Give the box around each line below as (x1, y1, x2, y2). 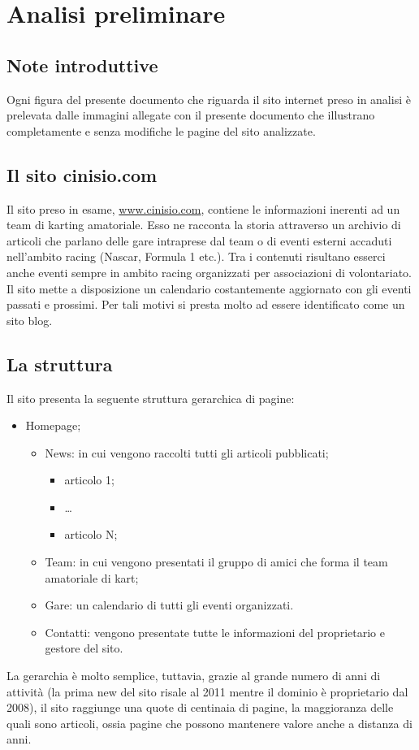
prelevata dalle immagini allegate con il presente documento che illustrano (6, 106, 375, 124)
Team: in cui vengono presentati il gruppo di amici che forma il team (45, 553, 388, 570)
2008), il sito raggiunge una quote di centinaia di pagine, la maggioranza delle (6, 699, 394, 716)
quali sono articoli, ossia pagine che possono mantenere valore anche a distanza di (6, 714, 413, 731)
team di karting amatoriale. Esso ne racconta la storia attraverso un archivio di (6, 216, 401, 233)
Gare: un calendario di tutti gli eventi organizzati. (45, 596, 294, 613)
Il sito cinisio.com (6, 162, 158, 187)
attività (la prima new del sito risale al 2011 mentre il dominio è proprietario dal (6, 683, 408, 700)
